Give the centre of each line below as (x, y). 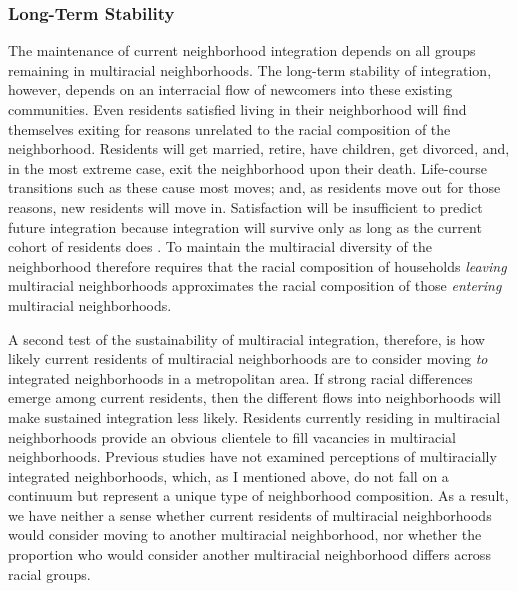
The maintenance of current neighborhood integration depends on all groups (242, 50)
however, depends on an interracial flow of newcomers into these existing (230, 89)
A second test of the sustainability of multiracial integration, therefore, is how (246, 338)
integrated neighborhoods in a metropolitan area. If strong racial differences (240, 377)
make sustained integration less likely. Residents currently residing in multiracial (254, 416)
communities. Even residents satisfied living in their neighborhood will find (237, 109)
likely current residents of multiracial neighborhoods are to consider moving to (248, 358)
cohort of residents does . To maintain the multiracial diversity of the (220, 246)
